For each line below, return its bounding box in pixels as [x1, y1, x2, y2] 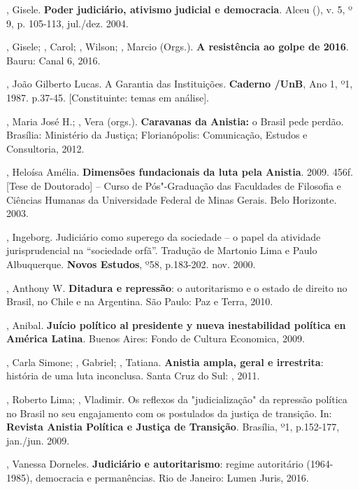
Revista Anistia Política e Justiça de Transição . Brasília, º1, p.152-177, [6, 419, 340, 434]
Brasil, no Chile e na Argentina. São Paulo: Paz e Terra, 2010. [6, 294, 273, 309]
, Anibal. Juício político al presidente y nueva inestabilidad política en [6, 317, 346, 332]
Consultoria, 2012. [6, 141, 85, 155]
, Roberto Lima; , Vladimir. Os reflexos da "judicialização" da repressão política [6, 392, 348, 407]
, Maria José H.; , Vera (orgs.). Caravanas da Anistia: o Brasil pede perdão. [6, 113, 344, 128]
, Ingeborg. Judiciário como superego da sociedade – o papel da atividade [6, 229, 321, 244]
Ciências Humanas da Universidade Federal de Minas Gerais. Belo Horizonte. [6, 192, 337, 206]
